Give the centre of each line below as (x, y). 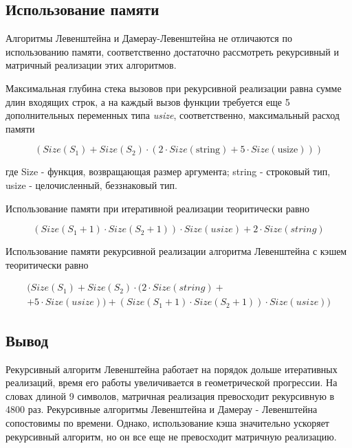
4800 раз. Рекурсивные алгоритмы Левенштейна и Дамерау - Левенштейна (162, 409)
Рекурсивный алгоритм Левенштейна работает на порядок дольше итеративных (172, 369)
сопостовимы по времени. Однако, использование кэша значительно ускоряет (167, 422)
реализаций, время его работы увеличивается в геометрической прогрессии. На (172, 382)
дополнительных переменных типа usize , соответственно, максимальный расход (173, 115)
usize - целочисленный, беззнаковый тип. (91, 184)
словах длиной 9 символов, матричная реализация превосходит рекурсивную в (170, 395)
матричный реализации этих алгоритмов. (91, 65)
